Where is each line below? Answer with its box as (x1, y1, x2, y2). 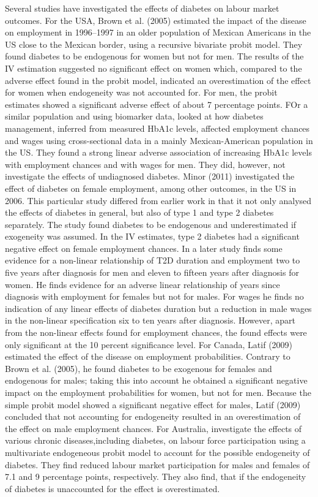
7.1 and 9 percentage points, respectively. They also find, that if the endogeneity (5, 470, 306, 483)
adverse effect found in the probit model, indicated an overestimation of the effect (5, 74, 311, 86)
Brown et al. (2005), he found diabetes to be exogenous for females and (5, 362, 272, 374)
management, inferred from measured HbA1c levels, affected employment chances (5, 121, 310, 134)
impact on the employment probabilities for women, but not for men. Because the (5, 386, 311, 398)
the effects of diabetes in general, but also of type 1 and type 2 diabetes (5, 206, 274, 219)
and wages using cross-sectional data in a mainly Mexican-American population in (5, 134, 313, 146)
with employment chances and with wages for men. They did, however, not (5, 157, 286, 170)
